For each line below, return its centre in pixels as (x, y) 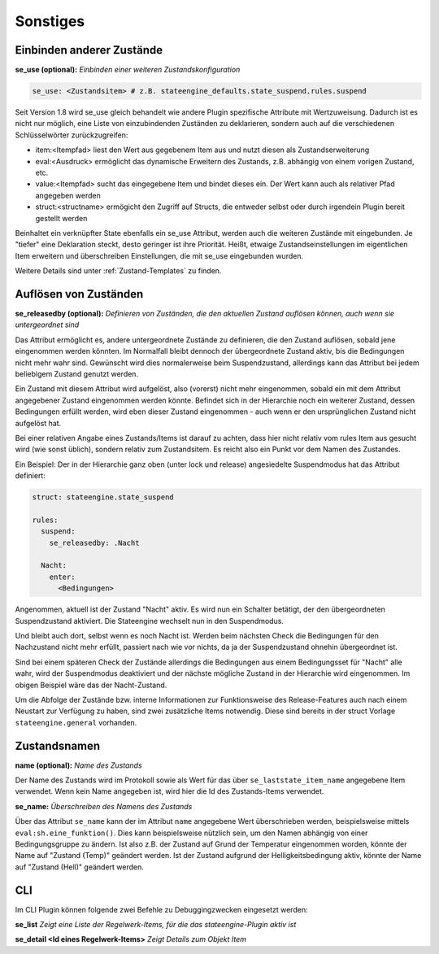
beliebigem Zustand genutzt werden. (76, 373)
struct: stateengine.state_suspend (103, 497)
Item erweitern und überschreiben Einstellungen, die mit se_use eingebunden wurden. (159, 255)
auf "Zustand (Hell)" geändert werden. (79, 867)
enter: (62, 577)
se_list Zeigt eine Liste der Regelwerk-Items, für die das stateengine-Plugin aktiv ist (156, 925)
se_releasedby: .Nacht (94, 542)
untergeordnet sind (47, 325)
